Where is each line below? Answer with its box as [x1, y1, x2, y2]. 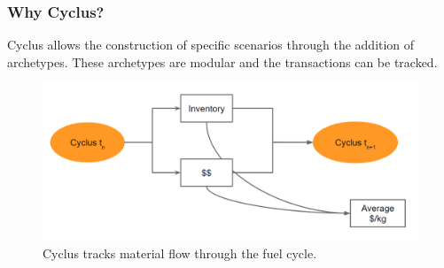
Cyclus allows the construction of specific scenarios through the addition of [7, 35, 415, 54]
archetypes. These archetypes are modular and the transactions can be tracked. [7, 52, 438, 71]
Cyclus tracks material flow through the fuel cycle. [43, 244, 317, 263]
